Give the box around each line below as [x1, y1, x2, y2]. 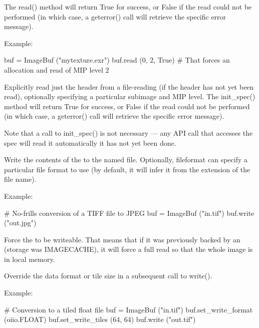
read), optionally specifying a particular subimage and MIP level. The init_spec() [4, 91, 255, 102]
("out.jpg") [4, 217, 37, 228]
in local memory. [4, 253, 55, 264]
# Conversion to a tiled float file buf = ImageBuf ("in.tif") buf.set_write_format [4, 304, 253, 314]
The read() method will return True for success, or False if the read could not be [4, 2, 252, 12]
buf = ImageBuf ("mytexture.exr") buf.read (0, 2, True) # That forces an [4, 55, 230, 65]
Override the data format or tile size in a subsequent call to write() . [4, 270, 212, 281]
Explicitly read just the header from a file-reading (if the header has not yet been [4, 81, 254, 92]
